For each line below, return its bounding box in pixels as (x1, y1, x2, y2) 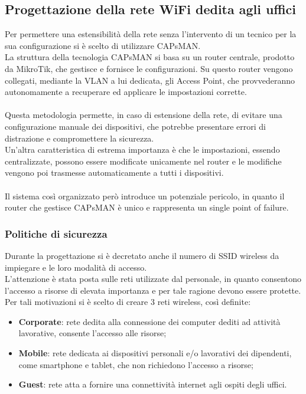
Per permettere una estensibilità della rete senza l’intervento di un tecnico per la (5, 28, 297, 40)
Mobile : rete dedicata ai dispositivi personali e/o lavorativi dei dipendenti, (18, 347, 292, 359)
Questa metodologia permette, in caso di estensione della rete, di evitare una (5, 109, 282, 121)
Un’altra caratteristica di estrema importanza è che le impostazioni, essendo (5, 143, 280, 156)
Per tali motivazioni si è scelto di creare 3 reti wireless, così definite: (5, 295, 251, 308)
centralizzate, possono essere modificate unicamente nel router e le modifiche (5, 155, 282, 167)
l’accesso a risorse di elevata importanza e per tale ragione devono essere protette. (5, 284, 301, 296)
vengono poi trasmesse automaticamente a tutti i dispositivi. (5, 166, 224, 179)
